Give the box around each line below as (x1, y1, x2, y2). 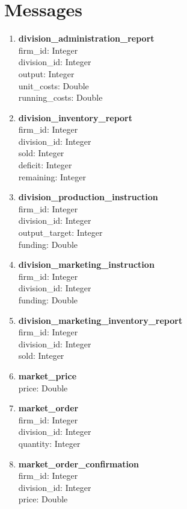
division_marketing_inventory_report (18, 314, 183, 326)
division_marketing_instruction (18, 258, 155, 271)
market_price (18, 369, 77, 382)
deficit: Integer (18, 159, 72, 171)
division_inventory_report (18, 111, 133, 124)
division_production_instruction (18, 191, 158, 203)
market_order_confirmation (18, 457, 139, 470)
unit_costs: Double (18, 79, 89, 92)
